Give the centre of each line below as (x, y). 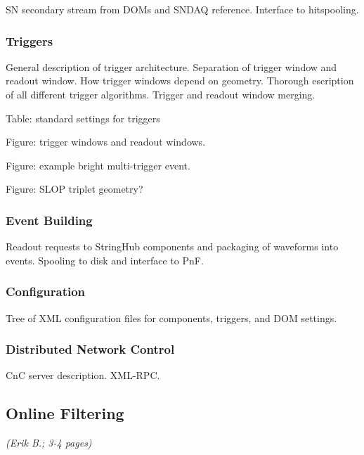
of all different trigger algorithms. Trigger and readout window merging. (161, 94)
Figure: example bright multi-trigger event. (98, 165)
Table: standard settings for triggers (83, 118)
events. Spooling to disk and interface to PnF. (105, 260)
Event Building (49, 220)
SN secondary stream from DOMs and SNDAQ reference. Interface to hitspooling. (182, 9)
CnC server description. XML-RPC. (83, 375)
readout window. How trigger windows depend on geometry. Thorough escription (180, 81)
